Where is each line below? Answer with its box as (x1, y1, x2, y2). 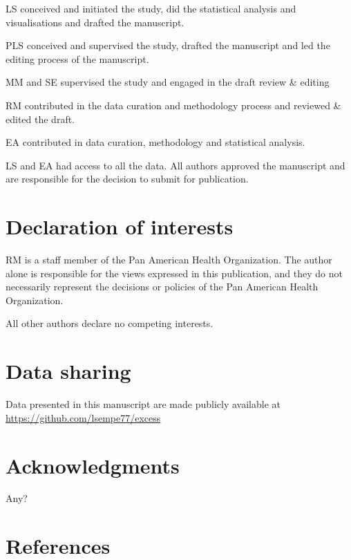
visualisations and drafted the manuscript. (6, 15, 184, 29)
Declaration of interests (6, 212, 234, 241)
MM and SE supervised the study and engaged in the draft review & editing (6, 75, 330, 89)
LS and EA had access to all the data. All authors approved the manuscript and (6, 158, 345, 172)
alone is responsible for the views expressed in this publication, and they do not (6, 265, 343, 280)
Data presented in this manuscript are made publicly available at (6, 397, 281, 411)
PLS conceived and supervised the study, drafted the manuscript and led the (6, 38, 330, 53)
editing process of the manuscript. (6, 51, 149, 66)
